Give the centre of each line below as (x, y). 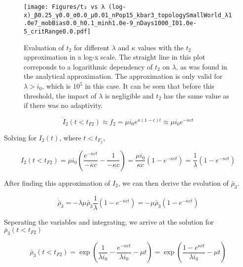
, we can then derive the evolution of (173, 183)
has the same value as (196, 95)
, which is (56, 86)
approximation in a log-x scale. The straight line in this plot (115, 57)
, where (70, 137)
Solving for (20, 137)
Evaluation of (44, 47)
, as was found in (202, 66)
